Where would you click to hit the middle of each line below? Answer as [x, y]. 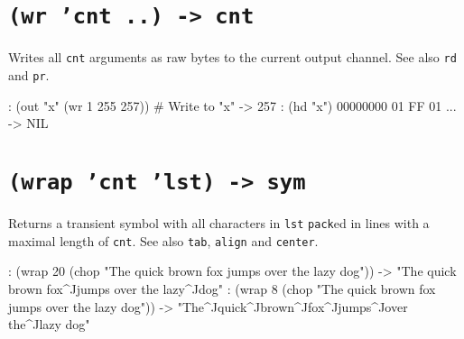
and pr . [29, 74]
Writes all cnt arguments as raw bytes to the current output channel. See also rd [232, 57]
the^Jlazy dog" [49, 324]
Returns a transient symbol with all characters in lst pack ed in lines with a [219, 223]
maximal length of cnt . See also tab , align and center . [163, 240]
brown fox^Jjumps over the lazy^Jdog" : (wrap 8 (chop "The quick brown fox [222, 288]
